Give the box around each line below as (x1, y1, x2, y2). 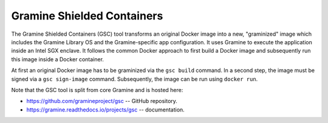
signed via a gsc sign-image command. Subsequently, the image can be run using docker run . (11, 75, 258, 82)
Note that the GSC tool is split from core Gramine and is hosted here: (11, 86, 183, 93)
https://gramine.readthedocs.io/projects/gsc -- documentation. (26, 106, 185, 113)
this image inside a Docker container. (11, 55, 104, 63)
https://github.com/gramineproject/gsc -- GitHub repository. (26, 98, 177, 105)
